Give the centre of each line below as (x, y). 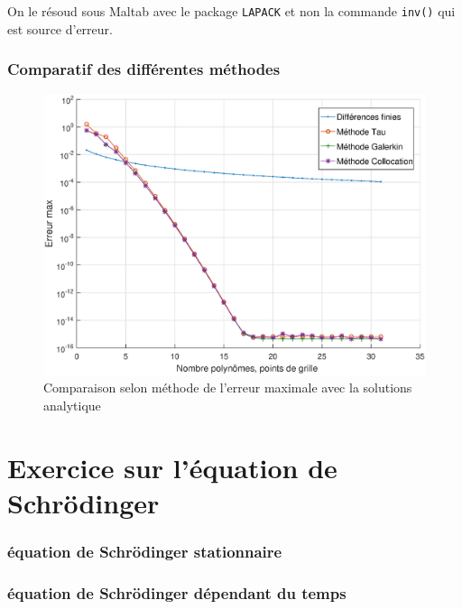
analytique (72, 406)
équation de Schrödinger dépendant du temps (177, 592)
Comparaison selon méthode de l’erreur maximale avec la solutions (228, 388)
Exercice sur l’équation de (172, 467)
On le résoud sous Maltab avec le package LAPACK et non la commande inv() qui (231, 11)
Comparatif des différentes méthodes (144, 69)
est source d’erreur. (60, 28)
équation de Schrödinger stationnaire (145, 552)
